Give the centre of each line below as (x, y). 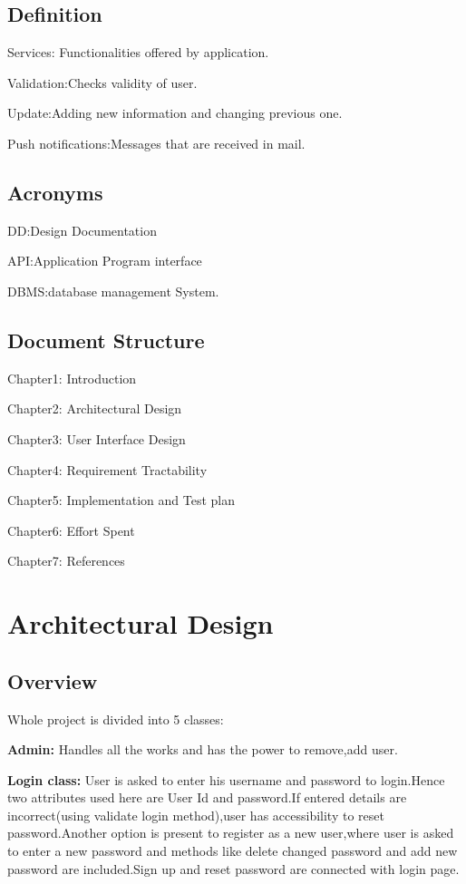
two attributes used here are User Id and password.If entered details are (207, 797)
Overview (53, 680)
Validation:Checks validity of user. (102, 82)
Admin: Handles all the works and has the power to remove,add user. (203, 749)
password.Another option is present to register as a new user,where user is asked (231, 833)
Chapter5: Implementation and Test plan (121, 500)
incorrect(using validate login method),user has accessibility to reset (196, 815)
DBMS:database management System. (113, 291)
